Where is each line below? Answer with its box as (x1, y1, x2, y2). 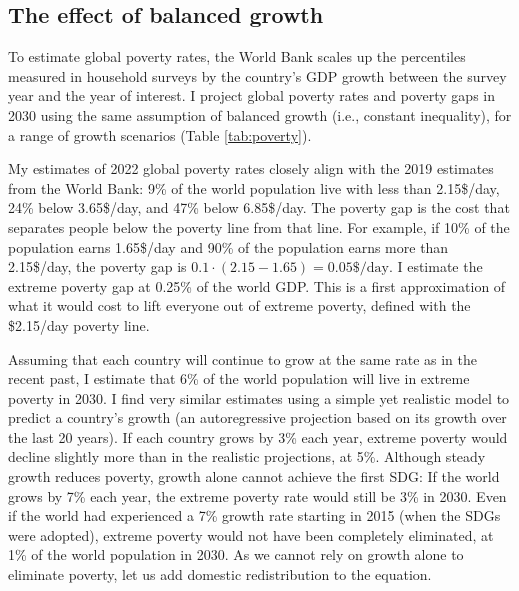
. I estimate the (388, 256, 483, 277)
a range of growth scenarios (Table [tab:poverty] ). (8, 124, 312, 145)
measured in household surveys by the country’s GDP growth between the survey (8, 65, 507, 86)
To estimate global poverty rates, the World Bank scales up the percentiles (8, 46, 466, 67)
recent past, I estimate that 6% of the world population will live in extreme (8, 368, 470, 389)
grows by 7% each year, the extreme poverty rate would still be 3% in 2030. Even (8, 485, 507, 506)
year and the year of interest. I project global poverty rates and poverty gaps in (8, 85, 496, 106)
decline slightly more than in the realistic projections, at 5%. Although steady (8, 446, 486, 467)
